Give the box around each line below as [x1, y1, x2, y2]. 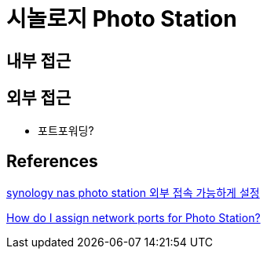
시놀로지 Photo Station [6, 5, 237, 32]
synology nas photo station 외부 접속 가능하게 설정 [6, 186, 260, 200]
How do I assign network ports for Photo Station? [6, 211, 261, 225]
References [6, 151, 98, 172]
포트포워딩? [38, 123, 94, 137]
